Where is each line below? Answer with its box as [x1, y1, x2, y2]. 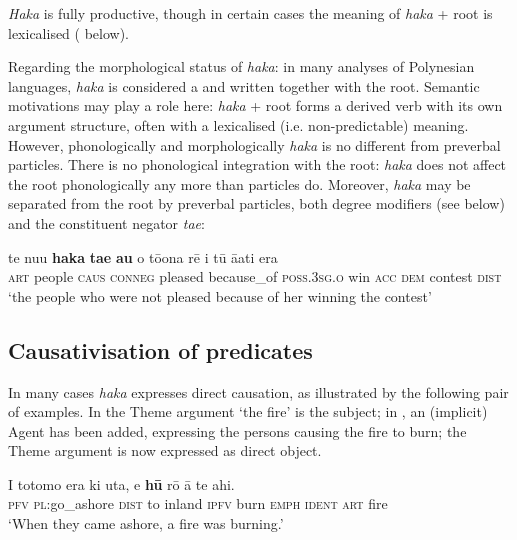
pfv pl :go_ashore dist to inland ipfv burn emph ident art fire [8, 493, 388, 514]
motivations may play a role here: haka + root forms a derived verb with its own [8, 95, 503, 116]
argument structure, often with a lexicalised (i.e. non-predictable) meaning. [8, 114, 469, 135]
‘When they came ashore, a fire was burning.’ [8, 513, 284, 534]
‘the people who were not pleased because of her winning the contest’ [8, 285, 432, 306]
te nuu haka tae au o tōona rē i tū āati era [8, 246, 278, 267]
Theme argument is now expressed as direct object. [8, 440, 322, 461]
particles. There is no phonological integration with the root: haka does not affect [8, 154, 507, 175]
